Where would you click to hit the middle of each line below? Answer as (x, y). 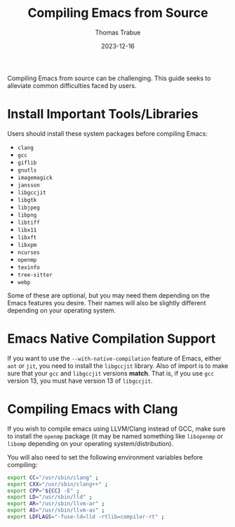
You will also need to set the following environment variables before (105, 457)
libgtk (27, 200)
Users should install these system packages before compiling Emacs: (108, 133)
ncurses (28, 252)
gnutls (27, 170)
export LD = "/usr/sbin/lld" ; (50, 497)
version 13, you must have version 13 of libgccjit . (80, 381)
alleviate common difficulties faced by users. (72, 85)
